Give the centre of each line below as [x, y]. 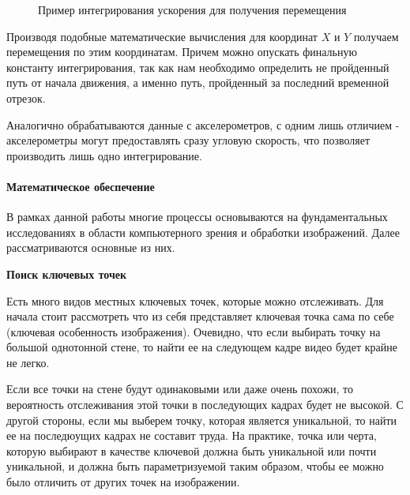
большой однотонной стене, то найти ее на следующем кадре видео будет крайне [202, 347]
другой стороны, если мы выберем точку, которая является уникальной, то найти [202, 420]
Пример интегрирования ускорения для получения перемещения [192, 9]
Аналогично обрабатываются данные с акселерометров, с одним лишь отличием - [203, 124]
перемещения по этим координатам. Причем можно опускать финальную [182, 52]
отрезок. [26, 97]
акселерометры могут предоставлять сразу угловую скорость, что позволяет [188, 140]
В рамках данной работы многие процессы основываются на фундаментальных [197, 217]
